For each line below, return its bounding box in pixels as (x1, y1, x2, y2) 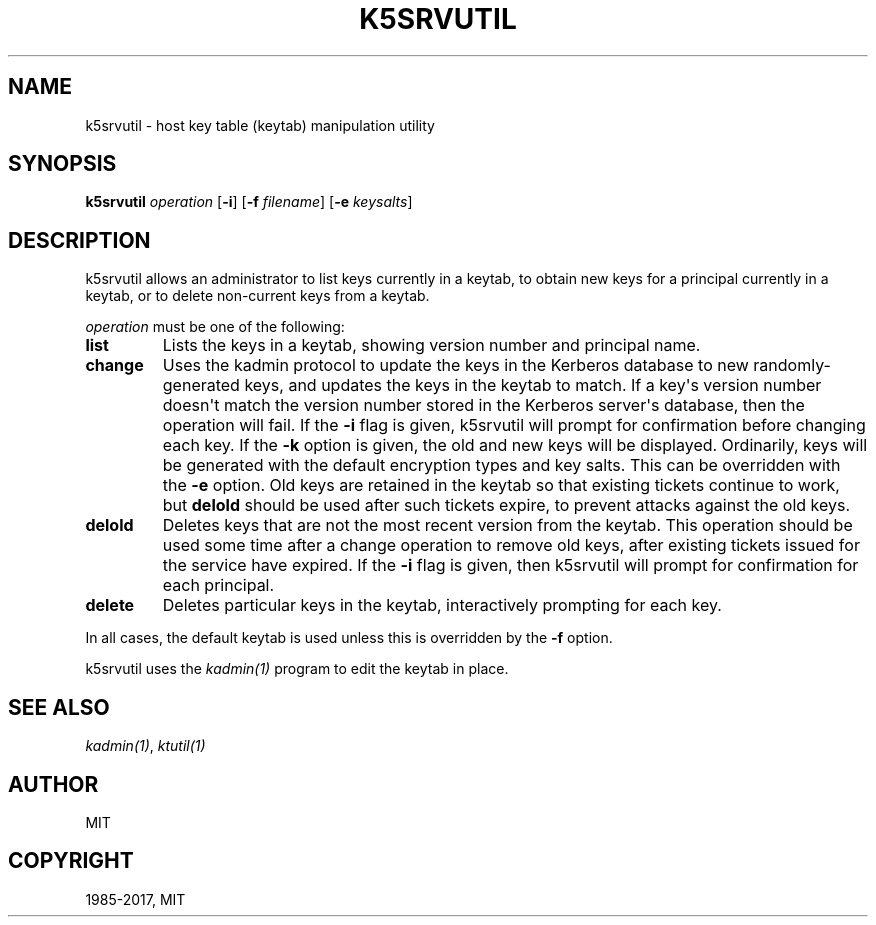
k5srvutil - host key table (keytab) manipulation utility (85, 116, 435, 134)
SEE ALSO (8, 694, 110, 720)
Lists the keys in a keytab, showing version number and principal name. (162, 335, 701, 356)
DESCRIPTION (8, 227, 151, 253)
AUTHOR (8, 771, 99, 797)
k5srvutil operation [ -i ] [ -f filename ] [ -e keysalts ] (85, 193, 413, 211)
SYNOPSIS (8, 151, 117, 177)
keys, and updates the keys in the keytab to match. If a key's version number (244, 375, 822, 396)
